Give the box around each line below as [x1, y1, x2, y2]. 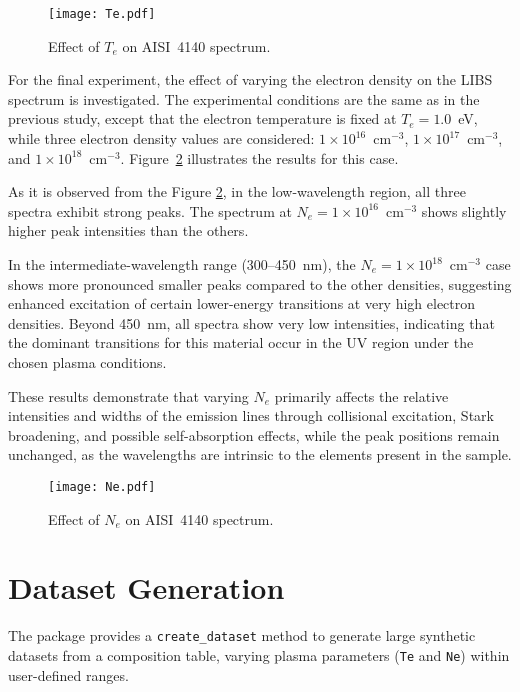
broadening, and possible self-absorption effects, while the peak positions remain [8, 424, 500, 445]
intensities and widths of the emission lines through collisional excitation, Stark [8, 405, 494, 426]
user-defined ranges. [8, 664, 129, 685]
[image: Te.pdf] [48, 7, 156, 21]
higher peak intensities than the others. [8, 220, 249, 241]
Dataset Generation [8, 567, 285, 608]
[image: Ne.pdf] [48, 479, 156, 494]
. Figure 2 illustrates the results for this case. [120, 147, 399, 168]
